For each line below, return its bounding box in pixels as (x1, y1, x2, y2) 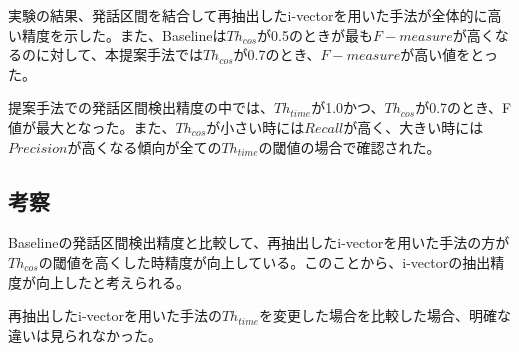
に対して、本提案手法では (35, 44, 203, 65)
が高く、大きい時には (343, 116, 484, 137)
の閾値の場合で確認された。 (258, 136, 441, 157)
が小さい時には (206, 116, 305, 137)
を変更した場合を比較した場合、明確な (259, 305, 512, 326)
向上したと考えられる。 (35, 271, 190, 292)
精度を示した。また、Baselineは (21, 24, 227, 45)
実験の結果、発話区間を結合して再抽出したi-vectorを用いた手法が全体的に (8, 5, 488, 25)
